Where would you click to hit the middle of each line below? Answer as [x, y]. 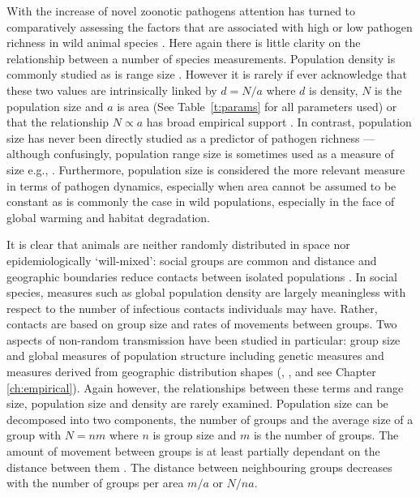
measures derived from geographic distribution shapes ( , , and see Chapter [191, 372]
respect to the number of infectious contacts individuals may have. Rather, [192, 308]
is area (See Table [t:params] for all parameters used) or [257, 106]
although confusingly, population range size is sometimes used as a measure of [200, 154]
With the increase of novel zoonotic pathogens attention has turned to [181, 11]
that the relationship [58, 122]
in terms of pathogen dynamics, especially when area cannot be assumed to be [201, 185]
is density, [334, 90]
